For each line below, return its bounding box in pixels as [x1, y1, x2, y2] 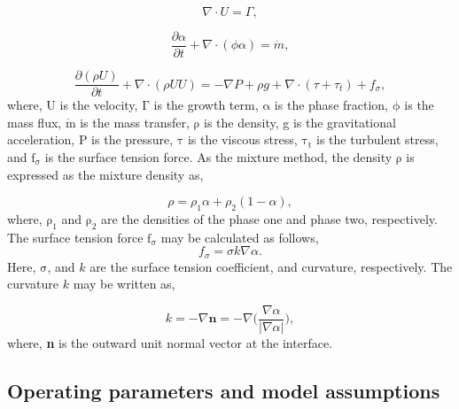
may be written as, [73, 274, 175, 293]
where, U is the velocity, [7, 96, 138, 114]
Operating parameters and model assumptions [7, 376, 440, 404]
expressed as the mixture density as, [7, 165, 204, 183]
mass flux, [7, 112, 62, 131]
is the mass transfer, [80, 112, 190, 131]
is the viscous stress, [187, 130, 298, 149]
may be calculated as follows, [160, 228, 319, 246]
